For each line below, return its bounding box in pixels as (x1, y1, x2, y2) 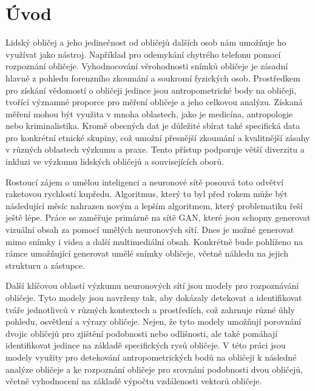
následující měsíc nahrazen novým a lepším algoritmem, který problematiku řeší (5, 199, 303, 212)
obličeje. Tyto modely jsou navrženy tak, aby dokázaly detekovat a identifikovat (5, 291, 302, 303)
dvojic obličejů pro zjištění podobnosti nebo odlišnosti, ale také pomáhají (5, 327, 278, 339)
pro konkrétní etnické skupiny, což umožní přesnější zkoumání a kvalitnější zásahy (5, 131, 310, 144)
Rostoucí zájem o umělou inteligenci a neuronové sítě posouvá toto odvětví (5, 175, 283, 188)
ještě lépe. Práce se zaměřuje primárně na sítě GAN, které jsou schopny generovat (5, 211, 311, 224)
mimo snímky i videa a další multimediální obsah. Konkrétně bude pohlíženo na (5, 235, 303, 247)
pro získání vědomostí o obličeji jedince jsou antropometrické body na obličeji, (5, 83, 297, 96)
